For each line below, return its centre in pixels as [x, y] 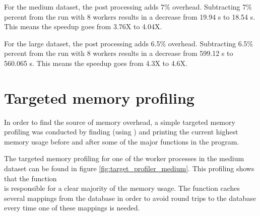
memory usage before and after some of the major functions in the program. [122, 141]
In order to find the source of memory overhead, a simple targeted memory [120, 122]
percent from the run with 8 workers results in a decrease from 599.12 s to [119, 53]
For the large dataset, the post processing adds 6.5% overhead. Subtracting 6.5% [129, 43]
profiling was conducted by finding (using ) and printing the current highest [121, 132]
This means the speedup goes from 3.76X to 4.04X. [83, 26]
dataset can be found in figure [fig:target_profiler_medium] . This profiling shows [129, 168]
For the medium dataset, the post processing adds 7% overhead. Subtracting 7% [128, 7]
